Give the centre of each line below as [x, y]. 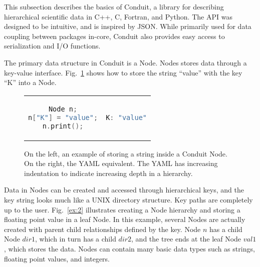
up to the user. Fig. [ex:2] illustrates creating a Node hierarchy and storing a [122, 209]
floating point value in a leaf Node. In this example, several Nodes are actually [125, 219]
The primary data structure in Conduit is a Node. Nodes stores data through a [125, 62]
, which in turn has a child [76, 239]
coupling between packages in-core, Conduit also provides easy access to [114, 36]
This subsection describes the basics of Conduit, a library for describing [114, 6]
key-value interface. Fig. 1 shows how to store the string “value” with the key [123, 72]
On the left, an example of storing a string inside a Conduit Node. [126, 153]
